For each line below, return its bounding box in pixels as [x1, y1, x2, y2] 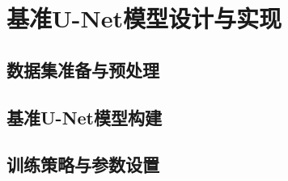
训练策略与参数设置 [6, 152, 159, 177]
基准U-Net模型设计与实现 [6, 2, 282, 35]
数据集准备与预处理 [6, 57, 159, 82]
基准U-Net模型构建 [6, 104, 162, 129]
